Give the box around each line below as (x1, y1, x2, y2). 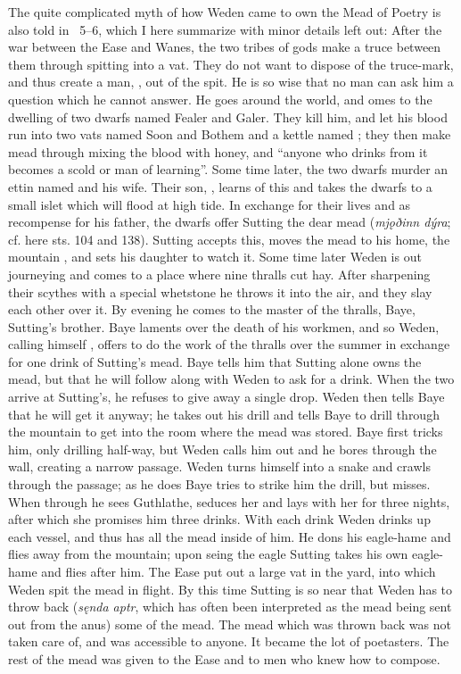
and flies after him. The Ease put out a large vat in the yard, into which (41, 562, 436, 580)
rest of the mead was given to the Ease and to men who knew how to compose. (8, 649, 440, 668)
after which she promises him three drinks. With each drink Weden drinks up (8, 510, 431, 528)
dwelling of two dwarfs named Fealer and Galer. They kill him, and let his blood (8, 107, 448, 126)
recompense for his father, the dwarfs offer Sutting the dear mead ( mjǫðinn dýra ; (8, 212, 451, 231)
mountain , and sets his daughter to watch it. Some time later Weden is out (8, 247, 422, 266)
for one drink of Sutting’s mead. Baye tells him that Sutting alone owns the (8, 352, 422, 370)
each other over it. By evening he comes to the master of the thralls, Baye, (8, 300, 416, 319)
